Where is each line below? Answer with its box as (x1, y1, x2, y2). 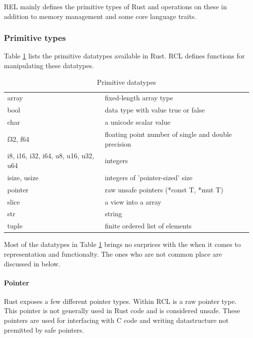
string (105, 208, 122, 219)
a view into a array (105, 196, 162, 207)
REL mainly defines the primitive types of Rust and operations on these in (4, 1, 227, 11)
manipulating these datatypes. (4, 60, 94, 70)
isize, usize (7, 172, 38, 182)
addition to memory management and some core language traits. (4, 11, 197, 21)
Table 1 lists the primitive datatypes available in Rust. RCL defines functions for (4, 51, 245, 61)
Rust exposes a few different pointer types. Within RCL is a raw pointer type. (4, 296, 237, 306)
